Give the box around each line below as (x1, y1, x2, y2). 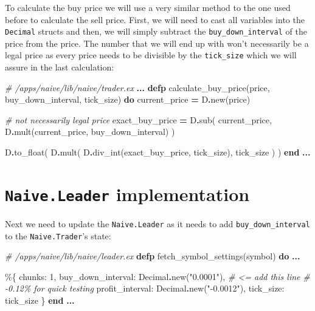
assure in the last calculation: (5, 61, 114, 73)
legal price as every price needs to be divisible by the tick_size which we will (5, 49, 297, 61)
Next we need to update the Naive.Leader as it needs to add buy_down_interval (5, 217, 310, 230)
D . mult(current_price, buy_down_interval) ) (5, 125, 175, 138)
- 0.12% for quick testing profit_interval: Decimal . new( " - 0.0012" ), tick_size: (5, 282, 285, 295)
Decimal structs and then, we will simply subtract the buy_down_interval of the (5, 25, 307, 38)
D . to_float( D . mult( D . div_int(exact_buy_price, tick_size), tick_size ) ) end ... (5, 146, 311, 159)
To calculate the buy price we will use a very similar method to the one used (5, 1, 291, 13)
